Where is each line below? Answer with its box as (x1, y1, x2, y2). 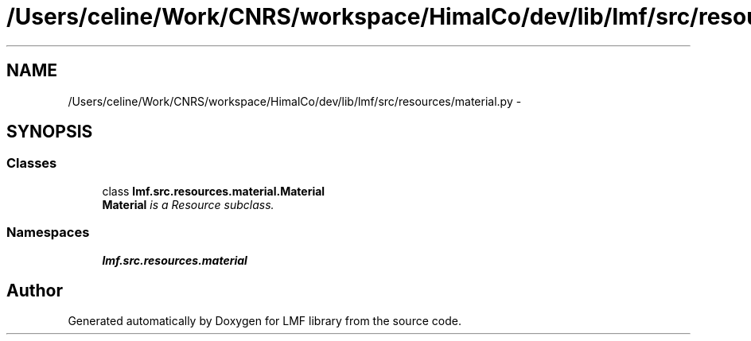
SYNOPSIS (6, 122, 93, 142)
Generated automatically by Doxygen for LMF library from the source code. (68, 314, 461, 328)
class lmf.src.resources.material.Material (102, 184, 325, 198)
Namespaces (6, 224, 90, 241)
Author (6, 280, 63, 300)
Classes (6, 155, 57, 172)
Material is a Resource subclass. (102, 197, 274, 211)
